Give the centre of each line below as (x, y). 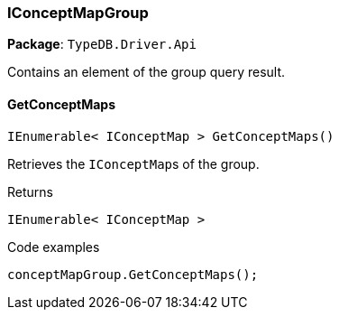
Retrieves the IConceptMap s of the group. (133, 163)
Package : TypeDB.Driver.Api (102, 44)
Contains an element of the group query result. (147, 72)
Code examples (54, 247)
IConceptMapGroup (78, 13)
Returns (30, 191)
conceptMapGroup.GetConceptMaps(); (133, 274)
